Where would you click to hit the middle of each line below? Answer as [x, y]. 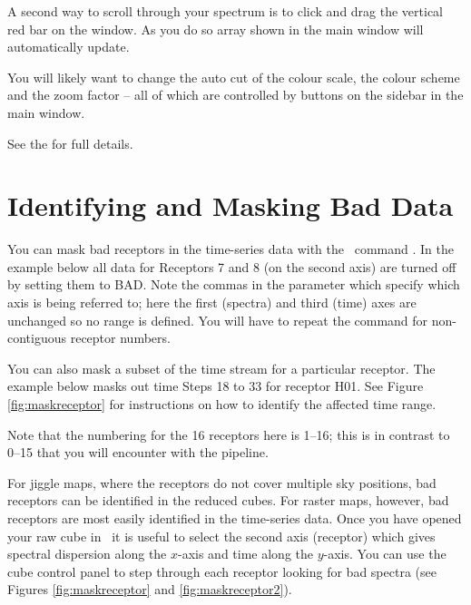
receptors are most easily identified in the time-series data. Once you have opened [235, 518]
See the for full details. [70, 143]
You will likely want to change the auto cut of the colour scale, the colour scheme [234, 77]
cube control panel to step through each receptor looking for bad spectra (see [222, 571]
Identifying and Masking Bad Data [231, 205]
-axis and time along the [246, 554]
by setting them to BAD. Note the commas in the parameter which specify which [234, 284]
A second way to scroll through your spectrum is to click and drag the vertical [226, 11]
